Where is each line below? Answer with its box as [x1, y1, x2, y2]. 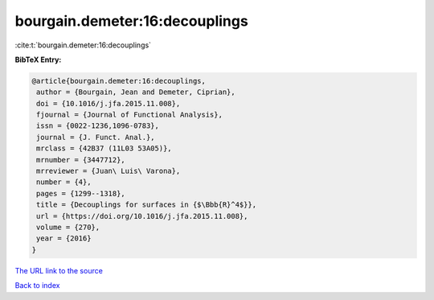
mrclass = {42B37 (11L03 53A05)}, [36, 144, 172, 153]
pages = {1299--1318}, [36, 189, 126, 198]
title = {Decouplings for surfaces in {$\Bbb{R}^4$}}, [36, 200, 257, 209]
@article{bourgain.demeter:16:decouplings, [31, 76, 207, 85]
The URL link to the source [14, 265, 104, 275]
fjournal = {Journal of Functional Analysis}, [36, 110, 223, 120]
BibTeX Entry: [14, 55, 62, 64]
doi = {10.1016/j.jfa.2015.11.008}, [36, 99, 181, 108]
